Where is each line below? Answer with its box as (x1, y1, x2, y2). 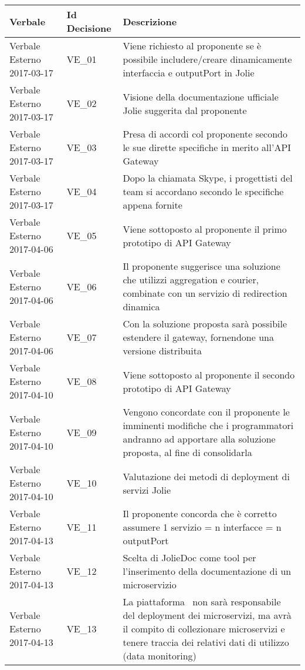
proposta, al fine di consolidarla (123, 445, 252, 459)
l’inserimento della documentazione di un (123, 564, 292, 578)
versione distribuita (123, 344, 202, 357)
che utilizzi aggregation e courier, (123, 273, 259, 286)
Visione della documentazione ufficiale (123, 89, 279, 103)
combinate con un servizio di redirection (123, 286, 287, 300)
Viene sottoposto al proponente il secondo (123, 367, 295, 381)
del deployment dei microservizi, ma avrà (123, 608, 292, 622)
